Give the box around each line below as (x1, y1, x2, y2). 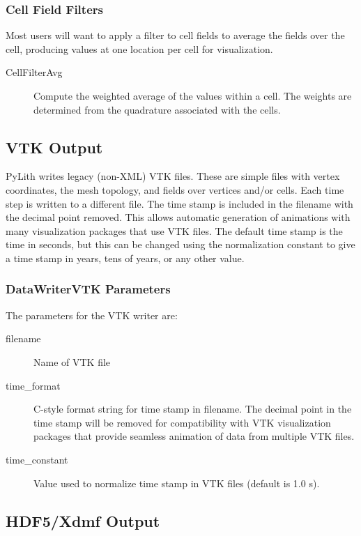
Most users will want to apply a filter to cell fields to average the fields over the (6, 28, 345, 43)
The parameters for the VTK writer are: (6, 307, 178, 322)
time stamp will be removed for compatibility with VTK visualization (33, 415, 331, 429)
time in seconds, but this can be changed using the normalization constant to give (6, 237, 355, 252)
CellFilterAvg (6, 65, 63, 79)
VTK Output (6, 136, 103, 158)
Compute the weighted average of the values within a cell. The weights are (33, 89, 352, 102)
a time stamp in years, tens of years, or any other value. (6, 250, 245, 265)
